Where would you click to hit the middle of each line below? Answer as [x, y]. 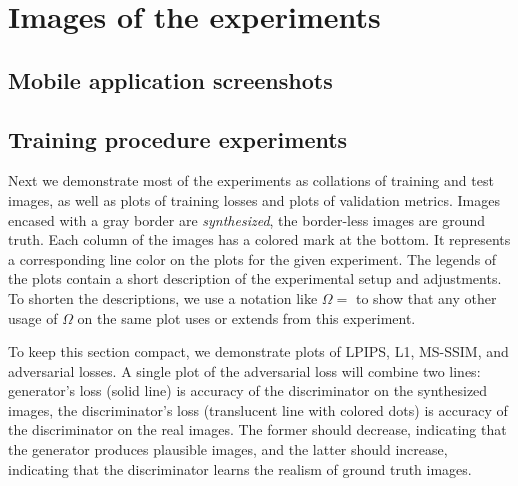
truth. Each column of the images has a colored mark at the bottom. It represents [259, 239]
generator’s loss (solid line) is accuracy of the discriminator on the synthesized [248, 390]
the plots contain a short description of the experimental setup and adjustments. [255, 278]
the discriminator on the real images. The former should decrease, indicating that [257, 429]
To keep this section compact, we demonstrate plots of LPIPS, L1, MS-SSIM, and [258, 351]
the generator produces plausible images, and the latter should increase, [228, 449]
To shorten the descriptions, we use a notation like [163, 297]
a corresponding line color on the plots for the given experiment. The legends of [252, 258]
